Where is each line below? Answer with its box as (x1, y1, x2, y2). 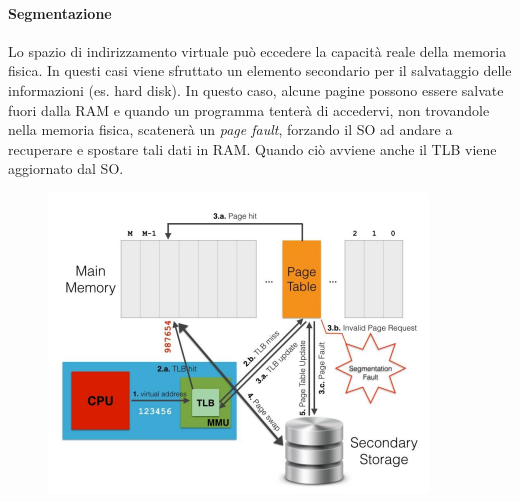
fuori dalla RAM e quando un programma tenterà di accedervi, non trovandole (8, 99, 490, 120)
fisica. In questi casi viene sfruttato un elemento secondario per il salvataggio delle (8, 60, 512, 81)
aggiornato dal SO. (8, 158, 124, 179)
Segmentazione (8, 2, 112, 23)
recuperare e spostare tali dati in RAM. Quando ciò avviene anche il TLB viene (8, 138, 497, 159)
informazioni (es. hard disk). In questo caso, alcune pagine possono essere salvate (8, 79, 504, 100)
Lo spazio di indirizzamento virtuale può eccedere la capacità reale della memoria (8, 40, 507, 61)
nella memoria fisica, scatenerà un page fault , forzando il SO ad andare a (8, 119, 453, 140)
